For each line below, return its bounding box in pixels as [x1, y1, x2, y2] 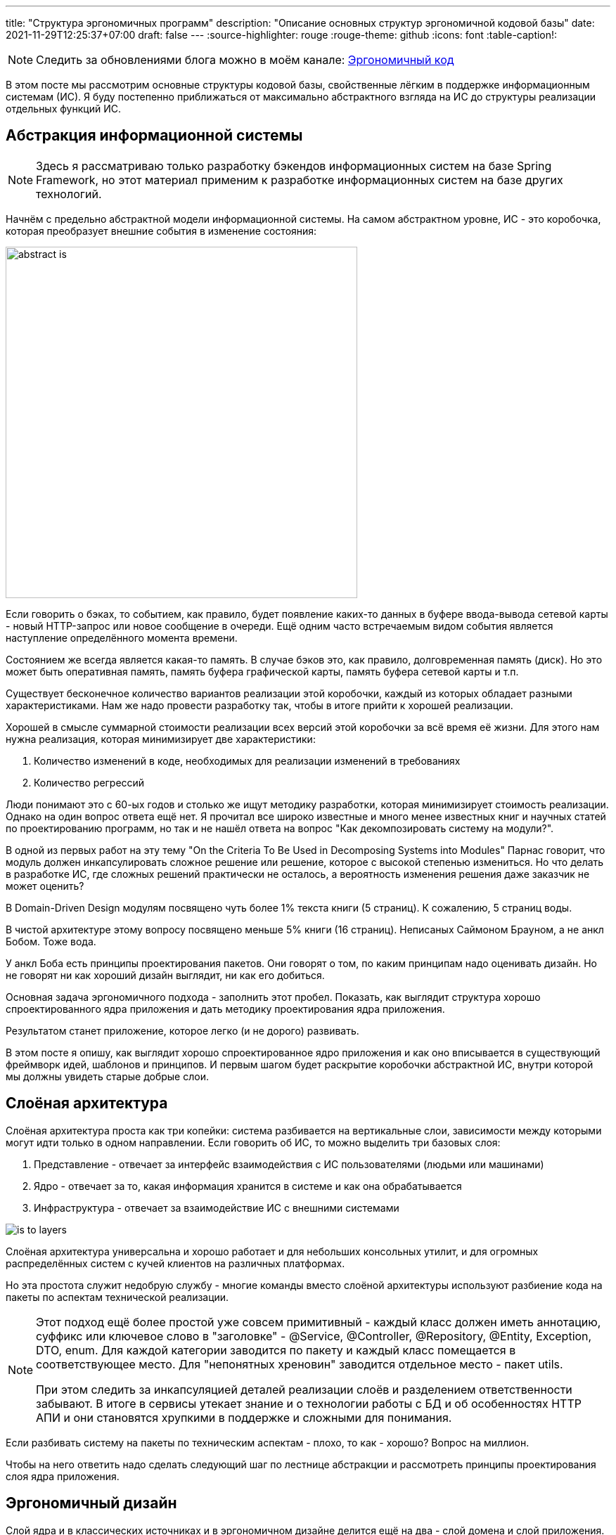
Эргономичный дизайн [6, 1494, 177, 1513]
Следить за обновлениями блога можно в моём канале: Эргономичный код [36, 53, 454, 67]
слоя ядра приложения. [6, 1470, 120, 1482]
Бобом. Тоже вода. [6, 935, 96, 947]
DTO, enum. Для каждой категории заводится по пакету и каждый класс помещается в [36, 1342, 516, 1357]
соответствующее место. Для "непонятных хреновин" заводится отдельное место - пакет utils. [36, 1356, 563, 1371]
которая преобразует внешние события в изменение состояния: [6, 224, 317, 237]
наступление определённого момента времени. [6, 631, 238, 644]
